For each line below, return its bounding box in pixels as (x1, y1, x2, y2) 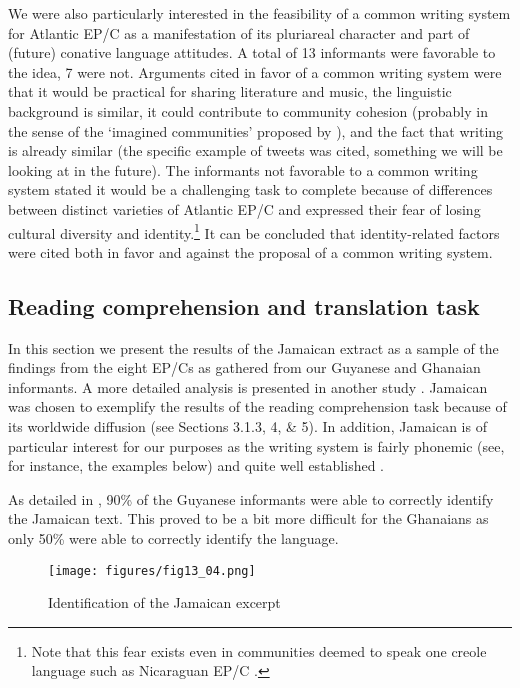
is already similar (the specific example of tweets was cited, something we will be (8, 140, 503, 161)
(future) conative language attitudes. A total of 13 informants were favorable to (8, 42, 496, 63)
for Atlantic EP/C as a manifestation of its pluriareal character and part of (8, 22, 470, 43)
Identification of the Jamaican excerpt (48, 592, 281, 613)
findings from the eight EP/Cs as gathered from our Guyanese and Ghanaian (8, 357, 481, 378)
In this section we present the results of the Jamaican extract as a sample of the (8, 337, 499, 358)
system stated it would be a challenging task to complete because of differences (8, 179, 493, 200)
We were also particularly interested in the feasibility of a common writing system (8, 3, 511, 23)
